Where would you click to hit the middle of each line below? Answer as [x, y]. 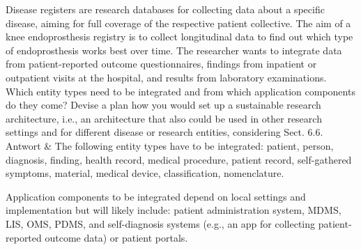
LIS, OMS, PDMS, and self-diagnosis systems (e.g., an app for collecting [161, 223]
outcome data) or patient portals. [116, 237]
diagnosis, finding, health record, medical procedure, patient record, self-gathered [179, 159]
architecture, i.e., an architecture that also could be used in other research [164, 118]
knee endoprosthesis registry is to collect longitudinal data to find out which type [179, 37]
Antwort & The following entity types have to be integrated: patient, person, [170, 145]
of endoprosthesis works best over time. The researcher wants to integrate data [174, 50]
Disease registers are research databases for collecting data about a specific [165, 9]
